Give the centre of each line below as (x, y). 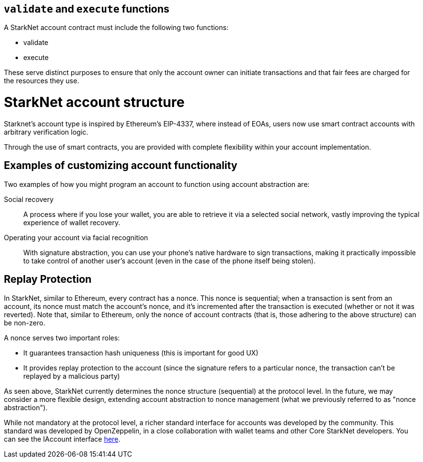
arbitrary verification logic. (46, 132)
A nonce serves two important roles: (62, 338)
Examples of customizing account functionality (121, 166)
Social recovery (29, 199)
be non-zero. (25, 323)
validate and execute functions (87, 9)
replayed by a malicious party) (72, 376)
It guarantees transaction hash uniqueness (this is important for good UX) (141, 353)
